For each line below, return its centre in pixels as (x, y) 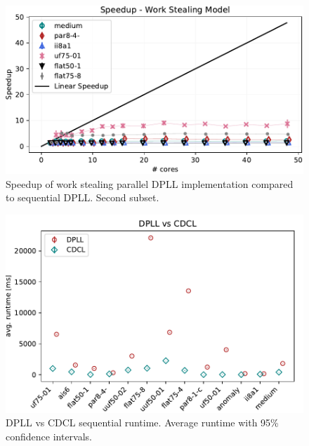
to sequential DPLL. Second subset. (83, 197)
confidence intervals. (49, 436)
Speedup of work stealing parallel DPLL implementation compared (150, 183)
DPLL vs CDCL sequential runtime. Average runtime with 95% (142, 423)
